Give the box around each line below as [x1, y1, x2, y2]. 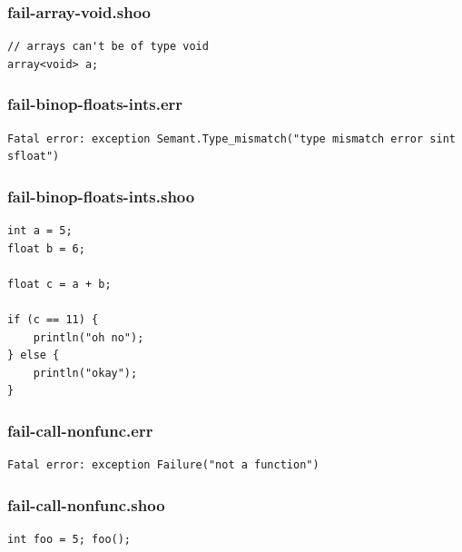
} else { [7, 349, 60, 362]
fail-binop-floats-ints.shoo [7, 184, 195, 207]
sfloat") [7, 150, 60, 163]
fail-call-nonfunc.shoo [7, 493, 165, 516]
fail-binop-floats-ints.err [7, 93, 183, 115]
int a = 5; [7, 224, 73, 238]
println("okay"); [33, 366, 138, 379]
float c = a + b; [7, 277, 112, 291]
